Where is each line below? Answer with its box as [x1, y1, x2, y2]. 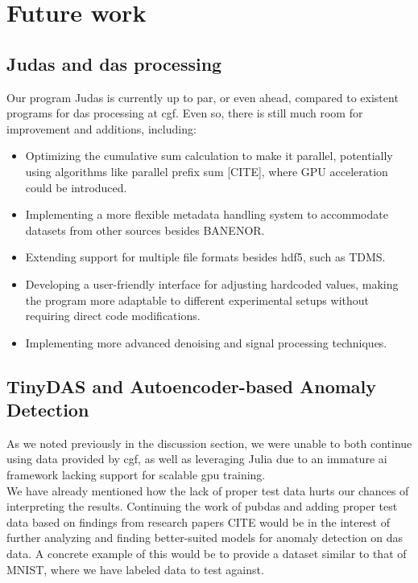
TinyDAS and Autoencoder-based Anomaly [6, 373, 377, 398]
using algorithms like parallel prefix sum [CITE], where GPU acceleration [25, 162, 388, 179]
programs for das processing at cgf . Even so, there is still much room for [6, 105, 363, 121]
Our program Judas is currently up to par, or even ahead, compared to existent [6, 88, 399, 105]
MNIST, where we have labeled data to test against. [6, 560, 264, 577]
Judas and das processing [6, 51, 222, 76]
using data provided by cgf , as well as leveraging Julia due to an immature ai [6, 450, 387, 467]
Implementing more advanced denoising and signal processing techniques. [25, 334, 387, 351]
